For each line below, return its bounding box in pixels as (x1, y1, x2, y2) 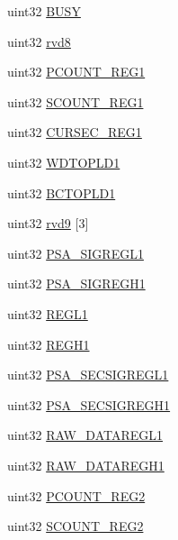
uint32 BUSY (7, 2, 81, 20)
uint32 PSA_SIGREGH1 (7, 274, 146, 293)
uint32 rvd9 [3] (7, 214, 89, 233)
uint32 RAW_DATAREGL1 (7, 426, 163, 444)
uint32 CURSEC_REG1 (7, 123, 142, 142)
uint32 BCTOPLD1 (7, 183, 116, 202)
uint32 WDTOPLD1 (7, 152, 120, 171)
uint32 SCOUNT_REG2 (7, 517, 144, 535)
